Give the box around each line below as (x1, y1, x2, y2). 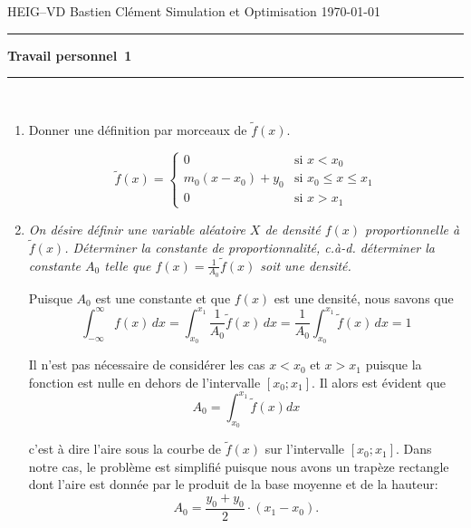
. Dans (396, 439, 432, 458)
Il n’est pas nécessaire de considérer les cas (28, 355, 265, 374)
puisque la (365, 355, 422, 374)
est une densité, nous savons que (274, 288, 454, 307)
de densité (264, 219, 321, 238)
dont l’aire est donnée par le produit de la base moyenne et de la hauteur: (28, 475, 438, 494)
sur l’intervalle (264, 439, 345, 458)
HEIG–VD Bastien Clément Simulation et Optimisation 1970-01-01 (7, 2, 380, 20)
